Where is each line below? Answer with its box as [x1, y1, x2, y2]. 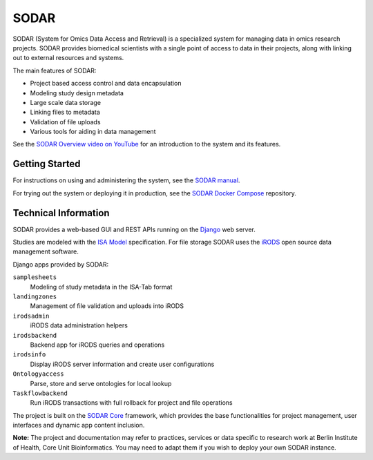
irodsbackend [12, 332, 57, 339]
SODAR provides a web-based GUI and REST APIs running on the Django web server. [12, 225, 256, 233]
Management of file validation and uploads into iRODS [30, 302, 184, 310]
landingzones [12, 293, 57, 300]
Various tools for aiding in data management [30, 128, 156, 136]
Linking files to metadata [30, 108, 100, 117]
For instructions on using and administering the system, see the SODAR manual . [12, 176, 240, 184]
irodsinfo [12, 351, 46, 358]
